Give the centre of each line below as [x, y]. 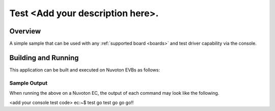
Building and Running [44, 58]
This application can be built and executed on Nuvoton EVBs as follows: [85, 70]
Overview [25, 31]
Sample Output [29, 83]
